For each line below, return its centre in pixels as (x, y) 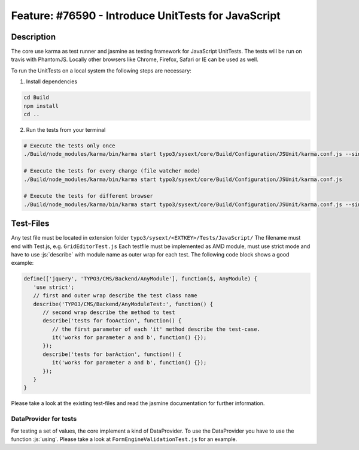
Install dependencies (52, 81)
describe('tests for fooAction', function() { (112, 321)
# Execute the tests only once (70, 146)
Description (34, 37)
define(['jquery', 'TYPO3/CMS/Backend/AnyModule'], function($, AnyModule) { (140, 279)
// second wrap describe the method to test (109, 312)
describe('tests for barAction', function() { (112, 354)
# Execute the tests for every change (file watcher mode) (112, 171)
